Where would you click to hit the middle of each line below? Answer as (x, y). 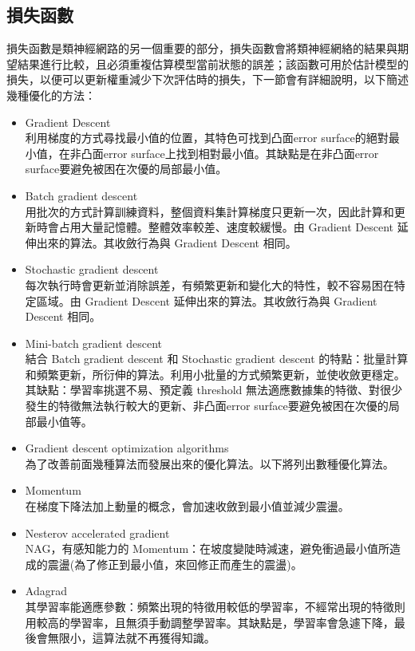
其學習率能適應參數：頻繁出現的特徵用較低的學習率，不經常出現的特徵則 (215, 607)
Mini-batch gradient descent (94, 343)
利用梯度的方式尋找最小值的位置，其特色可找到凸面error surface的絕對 (207, 138)
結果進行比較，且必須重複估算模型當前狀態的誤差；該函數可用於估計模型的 (213, 63)
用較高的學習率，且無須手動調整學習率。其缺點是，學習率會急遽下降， (209, 622)
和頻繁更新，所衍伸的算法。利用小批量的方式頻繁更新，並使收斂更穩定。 (215, 374)
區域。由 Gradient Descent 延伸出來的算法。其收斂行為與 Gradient (207, 300)
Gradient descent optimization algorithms (127, 448)
